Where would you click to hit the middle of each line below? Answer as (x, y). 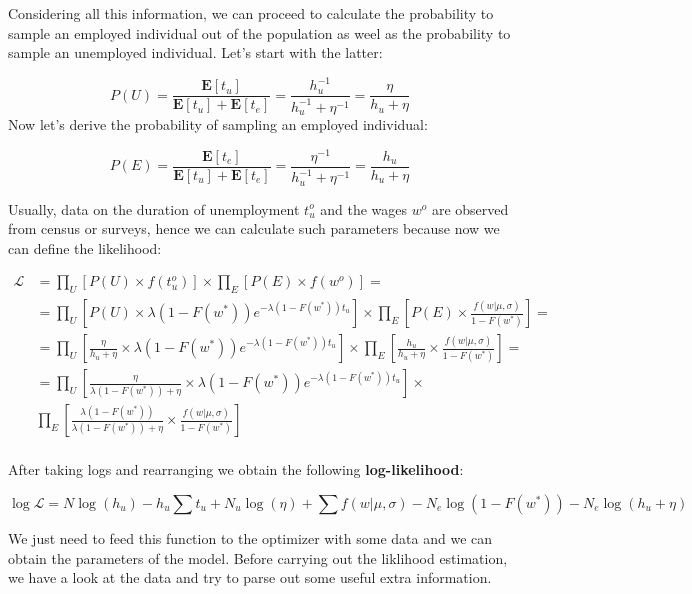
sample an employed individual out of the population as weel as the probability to (259, 32)
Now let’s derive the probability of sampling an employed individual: (218, 124)
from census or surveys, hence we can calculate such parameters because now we (254, 228)
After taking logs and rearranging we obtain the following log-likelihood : (236, 469)
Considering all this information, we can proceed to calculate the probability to (251, 13)
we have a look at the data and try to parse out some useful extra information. (250, 577)
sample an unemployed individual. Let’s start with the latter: (195, 52)
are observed (470, 208)
